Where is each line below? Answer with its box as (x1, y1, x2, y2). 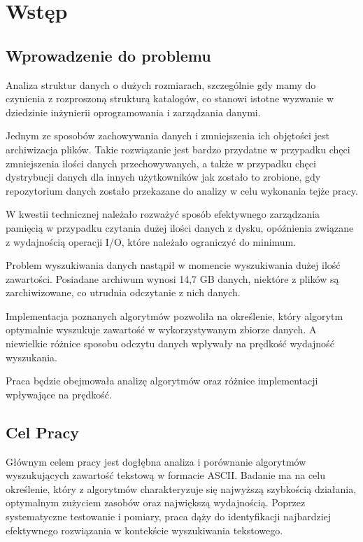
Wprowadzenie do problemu (6, 44, 211, 66)
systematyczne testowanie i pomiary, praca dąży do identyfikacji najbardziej (6, 509, 332, 524)
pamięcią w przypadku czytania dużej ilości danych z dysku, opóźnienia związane (6, 220, 354, 235)
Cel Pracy (6, 421, 79, 443)
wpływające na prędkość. (6, 387, 112, 401)
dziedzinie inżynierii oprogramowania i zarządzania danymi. (6, 104, 261, 119)
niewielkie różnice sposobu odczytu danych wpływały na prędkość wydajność (6, 336, 334, 351)
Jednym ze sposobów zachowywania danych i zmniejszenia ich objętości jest (6, 128, 329, 143)
